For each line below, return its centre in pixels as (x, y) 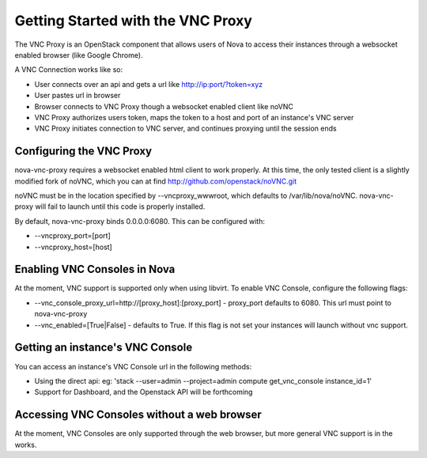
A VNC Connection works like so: (69, 70)
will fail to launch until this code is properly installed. (120, 206)
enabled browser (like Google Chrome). (79, 55)
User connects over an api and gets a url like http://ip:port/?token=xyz (149, 84)
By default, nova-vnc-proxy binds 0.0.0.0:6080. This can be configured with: (140, 221)
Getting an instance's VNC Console (104, 348)
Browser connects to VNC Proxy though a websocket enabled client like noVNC (164, 106)
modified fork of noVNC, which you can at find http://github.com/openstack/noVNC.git (156, 181)
